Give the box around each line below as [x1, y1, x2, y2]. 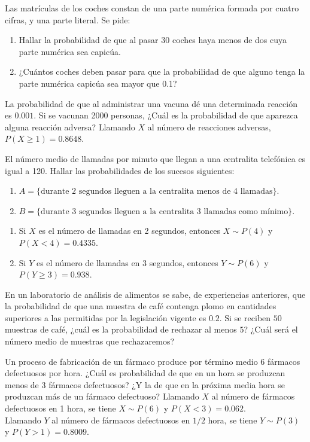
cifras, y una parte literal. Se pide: [5, 13, 130, 26]
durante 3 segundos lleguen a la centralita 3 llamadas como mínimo [41, 207, 288, 216]
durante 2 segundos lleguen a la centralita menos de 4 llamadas [40, 187, 273, 196]
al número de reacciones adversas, [147, 120, 271, 133]
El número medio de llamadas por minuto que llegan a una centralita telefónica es [5, 152, 306, 164]
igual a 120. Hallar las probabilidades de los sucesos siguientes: [5, 164, 235, 176]
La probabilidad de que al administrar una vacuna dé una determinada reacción [5, 97, 297, 109]
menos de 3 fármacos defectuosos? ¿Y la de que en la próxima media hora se [5, 378, 285, 391]
